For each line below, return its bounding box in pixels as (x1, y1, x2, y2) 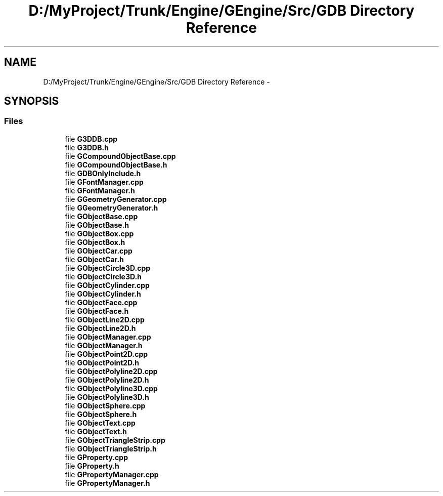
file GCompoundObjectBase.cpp (65, 151, 176, 160)
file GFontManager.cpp (65, 177, 144, 186)
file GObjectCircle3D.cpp (65, 263, 151, 272)
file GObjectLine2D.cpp (65, 315, 145, 324)
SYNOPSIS (4, 95, 59, 108)
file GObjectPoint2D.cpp (65, 349, 148, 358)
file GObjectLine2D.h (65, 323, 136, 333)
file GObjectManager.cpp (65, 332, 151, 341)
